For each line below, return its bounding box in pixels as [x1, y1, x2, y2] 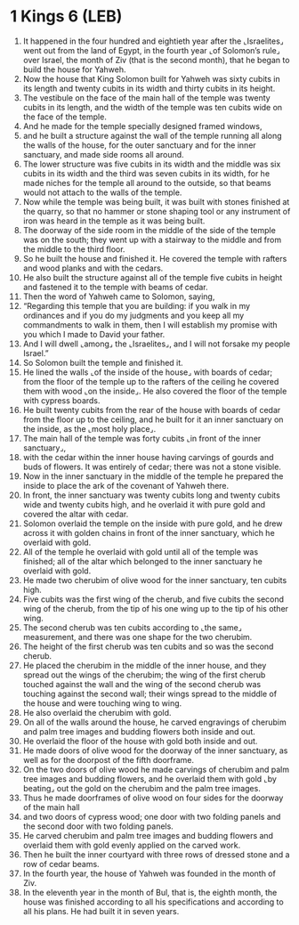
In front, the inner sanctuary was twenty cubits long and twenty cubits [22, 490, 281, 500]
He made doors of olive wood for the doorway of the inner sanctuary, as [22, 745, 288, 756]
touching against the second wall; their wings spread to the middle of [22, 688, 278, 699]
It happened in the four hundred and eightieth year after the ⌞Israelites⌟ [22, 36, 284, 46]
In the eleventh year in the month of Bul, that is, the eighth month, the [22, 887, 278, 897]
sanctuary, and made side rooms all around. [22, 149, 185, 159]
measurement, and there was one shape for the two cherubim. [22, 631, 253, 642]
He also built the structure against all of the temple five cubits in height [22, 272, 283, 282]
